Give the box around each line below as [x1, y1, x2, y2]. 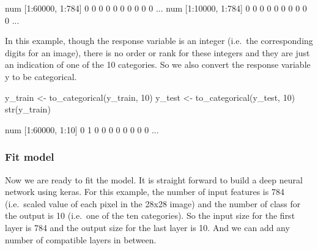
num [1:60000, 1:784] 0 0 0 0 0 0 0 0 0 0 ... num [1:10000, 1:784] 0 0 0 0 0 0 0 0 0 [5, 2, 307, 14]
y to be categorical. [5, 70, 77, 83]
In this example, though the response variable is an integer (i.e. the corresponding [5, 34, 313, 47]
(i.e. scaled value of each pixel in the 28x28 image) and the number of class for [5, 197, 301, 210]
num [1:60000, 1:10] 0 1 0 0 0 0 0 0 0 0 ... [5, 123, 159, 136]
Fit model [5, 149, 54, 164]
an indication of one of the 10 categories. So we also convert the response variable [5, 58, 311, 71]
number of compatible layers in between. [5, 233, 157, 246]
